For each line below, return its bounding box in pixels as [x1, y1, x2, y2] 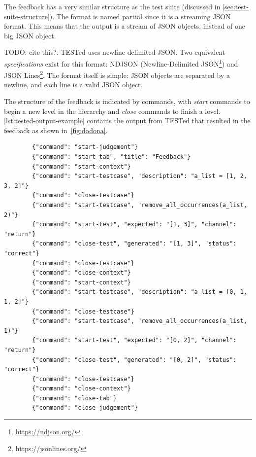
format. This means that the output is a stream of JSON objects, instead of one [4, 21, 245, 31]
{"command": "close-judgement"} [32, 404, 138, 412]
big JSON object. [4, 30, 56, 40]
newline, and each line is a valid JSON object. [4, 79, 143, 90]
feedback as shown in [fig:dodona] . [4, 125, 108, 135]
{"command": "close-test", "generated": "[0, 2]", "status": [32, 356, 237, 363]
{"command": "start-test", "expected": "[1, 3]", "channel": [32, 221, 237, 228]
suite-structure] [4, 11, 50, 21]
